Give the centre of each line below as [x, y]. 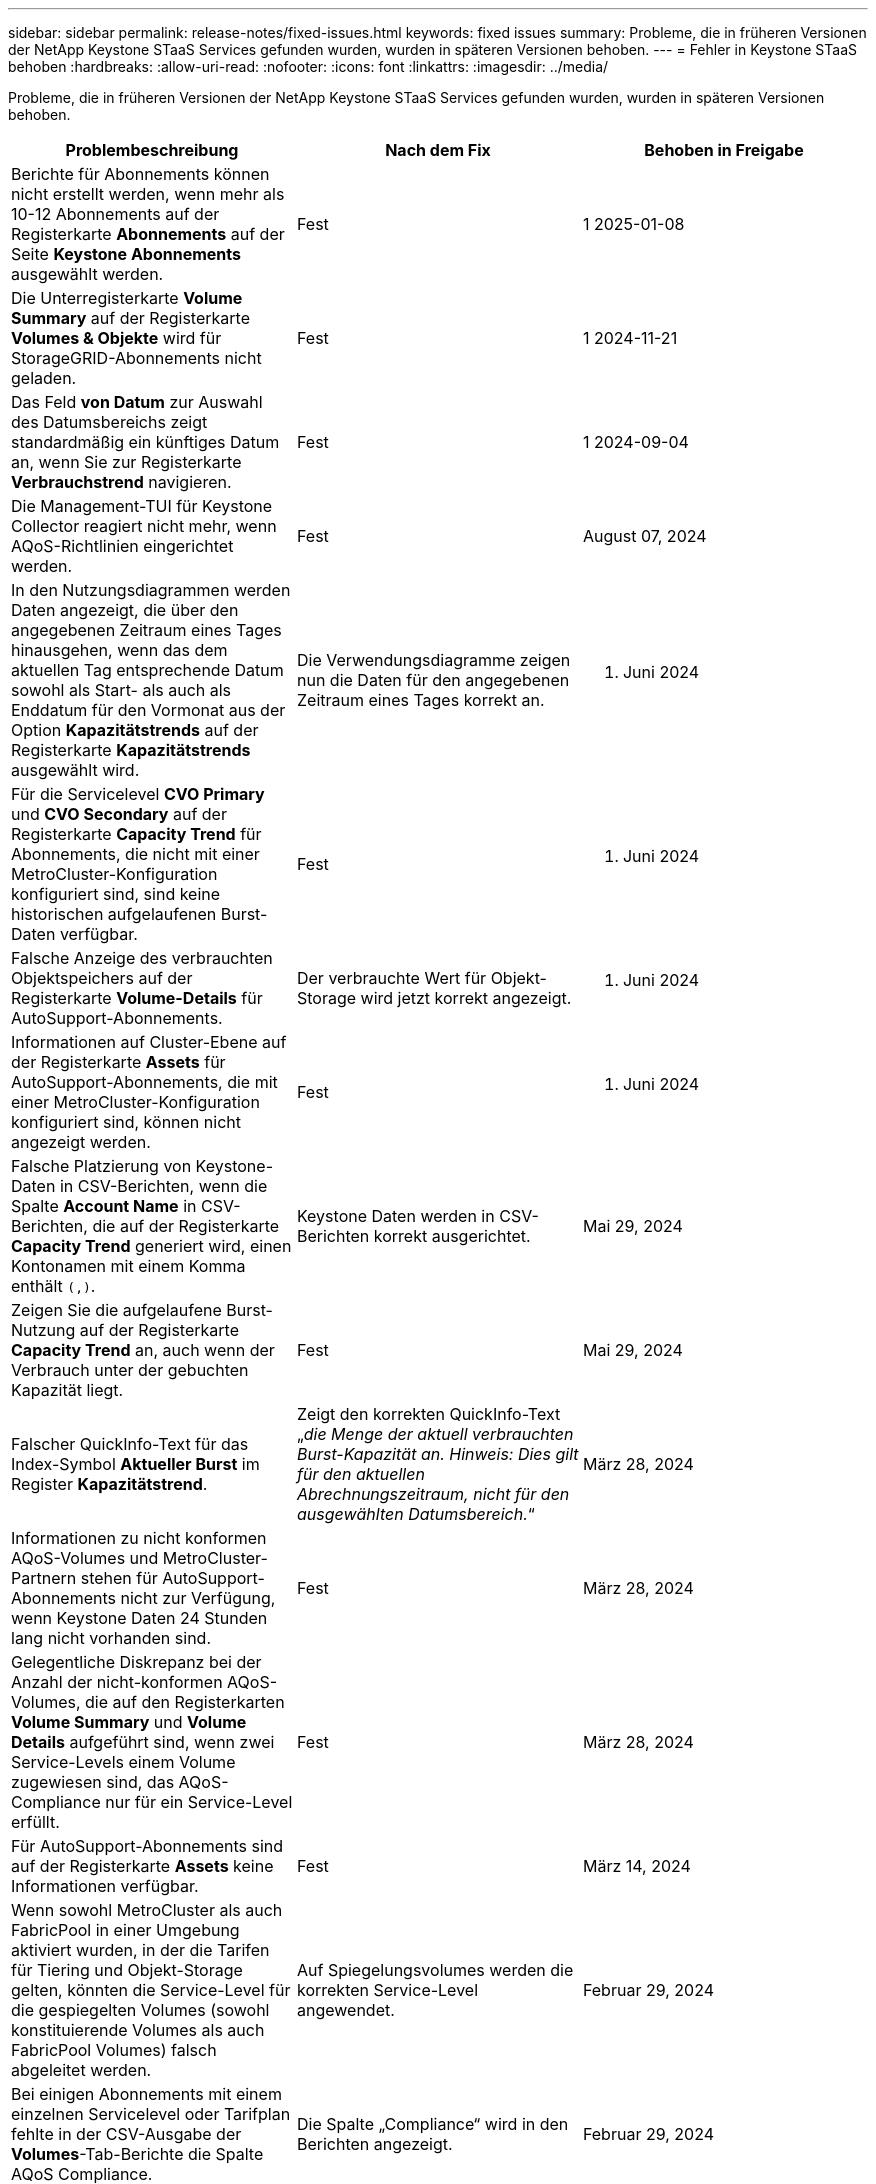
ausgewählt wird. [75, 770]
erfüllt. [35, 1822]
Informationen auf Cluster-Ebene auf [149, 1042]
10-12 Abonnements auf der [115, 214]
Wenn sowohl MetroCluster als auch [147, 1910]
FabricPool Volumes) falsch [114, 2050]
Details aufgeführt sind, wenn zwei [143, 1742]
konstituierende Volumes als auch [138, 2030]
